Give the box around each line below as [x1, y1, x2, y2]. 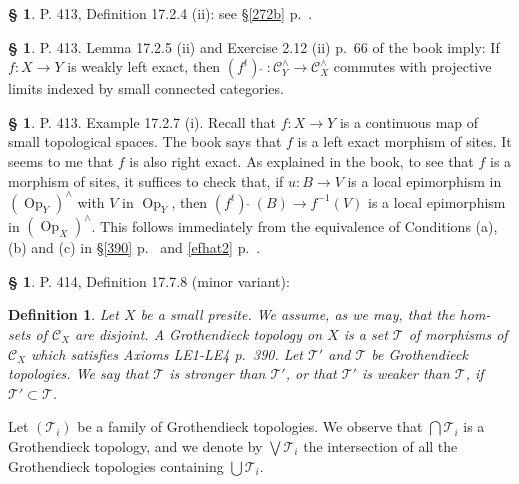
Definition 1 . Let [8, 304, 119, 325]
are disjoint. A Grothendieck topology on [75, 323, 323, 344]
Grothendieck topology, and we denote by [8, 435, 263, 456]
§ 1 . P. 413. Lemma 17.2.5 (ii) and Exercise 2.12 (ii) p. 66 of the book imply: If [8, 36, 500, 57]
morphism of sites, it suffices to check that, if [8, 170, 284, 191]
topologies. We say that [8, 363, 149, 384]
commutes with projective [333, 56, 492, 77]
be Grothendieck [371, 343, 468, 364]
